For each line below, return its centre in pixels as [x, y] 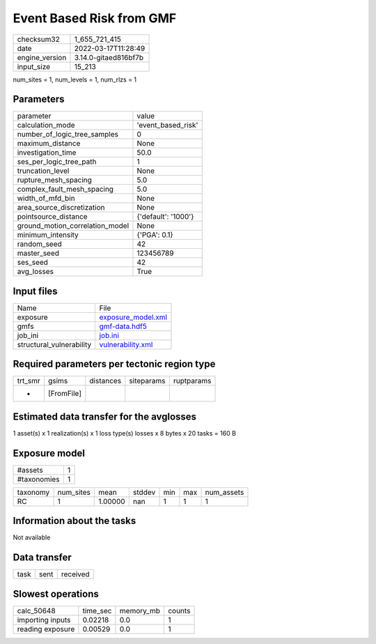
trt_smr [29, 381]
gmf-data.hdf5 [123, 326]
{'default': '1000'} [165, 217]
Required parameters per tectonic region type [114, 364]
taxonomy [33, 492]
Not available [32, 537]
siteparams [147, 381]
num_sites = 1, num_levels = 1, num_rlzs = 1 [75, 79]
